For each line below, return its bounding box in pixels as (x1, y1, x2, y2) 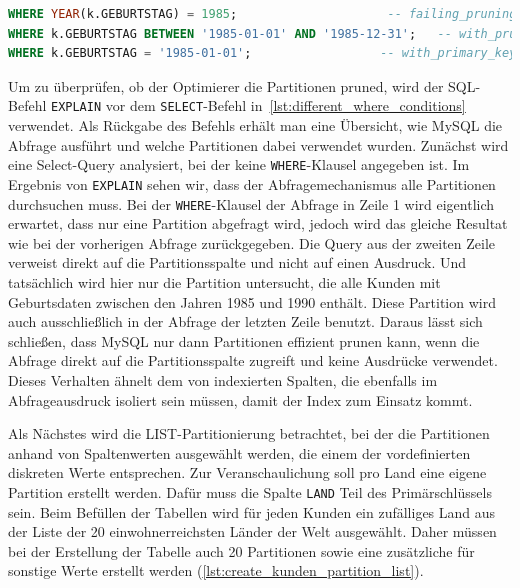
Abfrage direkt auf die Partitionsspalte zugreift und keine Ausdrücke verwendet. (8, 350, 498, 371)
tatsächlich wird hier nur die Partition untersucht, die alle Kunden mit (8, 271, 441, 292)
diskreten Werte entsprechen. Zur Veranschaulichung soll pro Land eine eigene (8, 462, 487, 483)
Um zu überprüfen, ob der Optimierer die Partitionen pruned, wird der (8, 75, 444, 96)
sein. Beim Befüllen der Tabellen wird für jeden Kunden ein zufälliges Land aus (8, 501, 496, 522)
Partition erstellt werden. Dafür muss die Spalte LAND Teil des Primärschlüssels (8, 481, 492, 502)
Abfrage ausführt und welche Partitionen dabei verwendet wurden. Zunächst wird (8, 134, 509, 155)
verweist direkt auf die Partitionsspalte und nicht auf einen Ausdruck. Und (8, 252, 467, 273)
